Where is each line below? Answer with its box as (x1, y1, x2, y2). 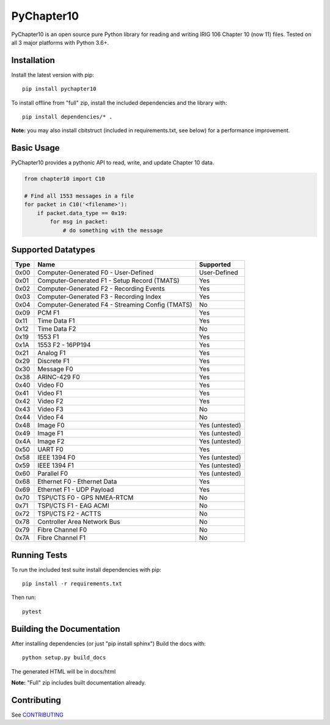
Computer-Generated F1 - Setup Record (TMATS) (37, 276, 180, 285)
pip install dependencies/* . (22, 113, 113, 121)
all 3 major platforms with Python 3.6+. (11, 39, 109, 46)
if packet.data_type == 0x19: (37, 209, 128, 217)
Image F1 (37, 429, 64, 438)
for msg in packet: (50, 218, 108, 225)
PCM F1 (37, 309, 60, 317)
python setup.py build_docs (22, 654, 106, 661)
